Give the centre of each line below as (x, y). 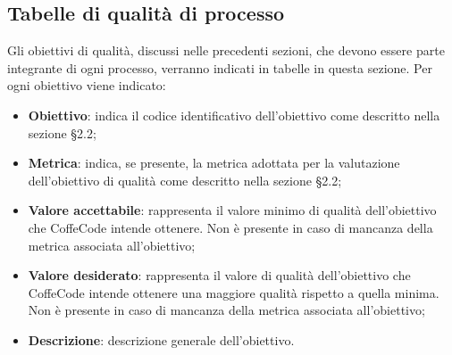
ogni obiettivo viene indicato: (87, 85)
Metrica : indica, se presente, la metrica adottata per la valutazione (214, 163)
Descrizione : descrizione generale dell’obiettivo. (161, 339)
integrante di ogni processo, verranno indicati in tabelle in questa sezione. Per (220, 67)
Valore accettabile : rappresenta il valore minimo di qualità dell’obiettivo (232, 210)
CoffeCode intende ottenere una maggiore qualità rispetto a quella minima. (234, 292)
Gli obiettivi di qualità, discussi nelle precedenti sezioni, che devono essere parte (226, 50)
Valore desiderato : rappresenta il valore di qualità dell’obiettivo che (219, 275)
